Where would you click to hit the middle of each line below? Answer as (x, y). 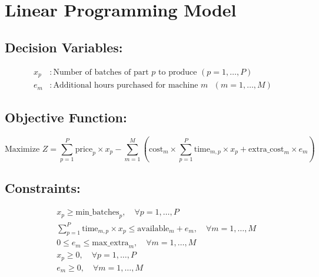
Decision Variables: (64, 47)
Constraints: (43, 188)
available (153, 228)
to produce (178, 72)
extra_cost (266, 149)
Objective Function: (66, 117)
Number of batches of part (101, 72)
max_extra (110, 243)
